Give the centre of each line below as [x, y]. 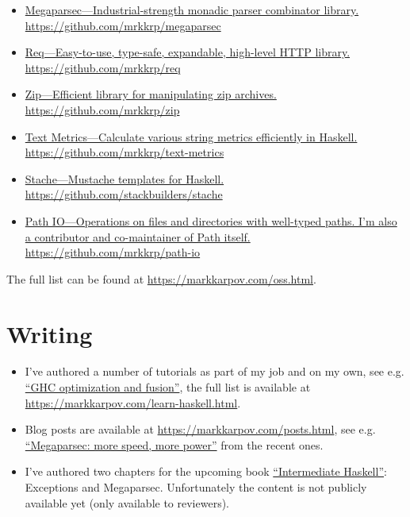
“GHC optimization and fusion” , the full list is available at [168, 387]
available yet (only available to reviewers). [127, 502]
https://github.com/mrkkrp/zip [102, 109]
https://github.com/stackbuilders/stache [124, 194]
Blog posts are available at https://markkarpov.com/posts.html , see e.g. [200, 429]
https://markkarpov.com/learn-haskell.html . [133, 402]
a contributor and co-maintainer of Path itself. [138, 236]
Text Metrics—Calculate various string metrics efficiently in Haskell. [191, 136]
